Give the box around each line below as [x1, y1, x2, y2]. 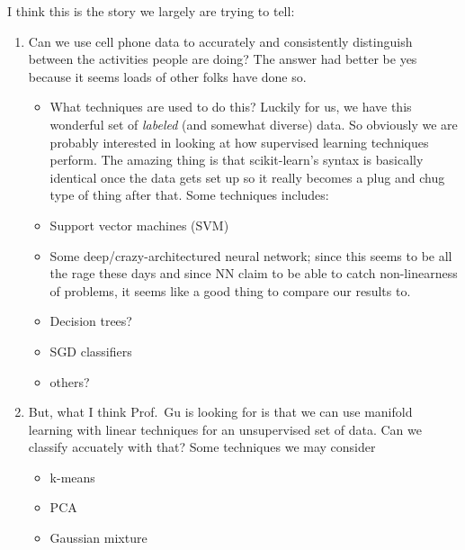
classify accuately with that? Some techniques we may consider [28, 437, 376, 456]
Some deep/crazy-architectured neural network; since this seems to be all [49, 246, 452, 265]
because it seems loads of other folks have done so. [28, 67, 307, 86]
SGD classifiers [49, 341, 132, 360]
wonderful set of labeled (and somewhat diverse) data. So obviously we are [49, 114, 458, 133]
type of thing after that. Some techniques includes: [49, 185, 329, 204]
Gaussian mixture [49, 528, 148, 547]
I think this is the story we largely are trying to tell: [7, 2, 295, 20]
